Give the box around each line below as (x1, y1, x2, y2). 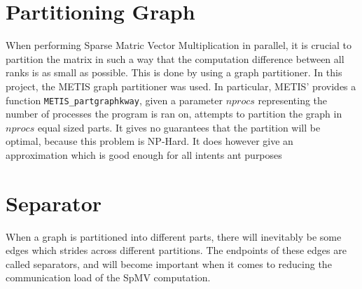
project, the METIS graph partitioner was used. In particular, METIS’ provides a (6, 78, 356, 93)
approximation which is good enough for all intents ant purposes (6, 147, 282, 162)
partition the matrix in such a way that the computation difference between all (6, 51, 344, 66)
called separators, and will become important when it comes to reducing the (6, 256, 332, 271)
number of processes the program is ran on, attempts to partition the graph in (6, 106, 342, 121)
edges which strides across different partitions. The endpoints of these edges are (6, 243, 347, 258)
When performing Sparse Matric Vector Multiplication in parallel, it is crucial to (6, 38, 351, 52)
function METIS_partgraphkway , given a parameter (6, 92, 223, 107)
